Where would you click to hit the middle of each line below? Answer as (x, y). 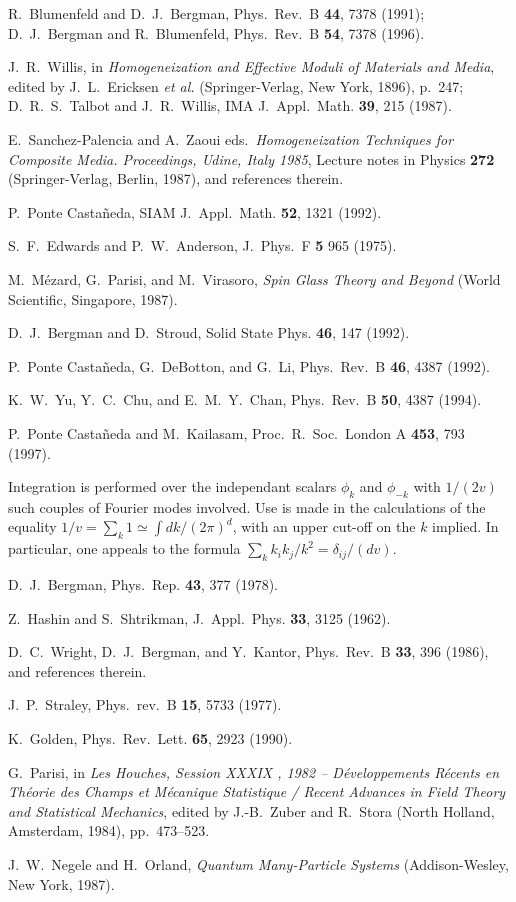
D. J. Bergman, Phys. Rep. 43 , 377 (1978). (143, 584)
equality (32, 526)
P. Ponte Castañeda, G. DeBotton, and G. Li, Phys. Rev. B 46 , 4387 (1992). (249, 365)
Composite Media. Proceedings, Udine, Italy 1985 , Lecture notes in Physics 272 (251, 158)
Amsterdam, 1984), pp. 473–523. (109, 830)
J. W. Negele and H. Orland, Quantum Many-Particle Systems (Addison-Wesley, (258, 864)
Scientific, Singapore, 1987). (93, 298)
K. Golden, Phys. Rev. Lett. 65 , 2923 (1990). (150, 738)
